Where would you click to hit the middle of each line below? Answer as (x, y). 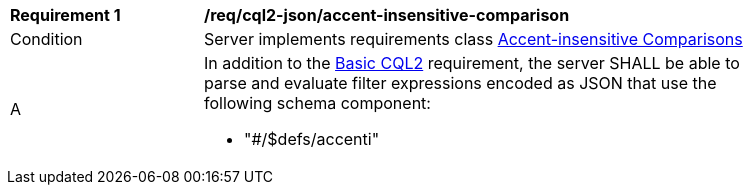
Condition (46, 39)
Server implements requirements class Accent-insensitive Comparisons (473, 39)
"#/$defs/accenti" (312, 139)
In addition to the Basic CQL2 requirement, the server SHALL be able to (472, 63)
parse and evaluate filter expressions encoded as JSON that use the (460, 83)
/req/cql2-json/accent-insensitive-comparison (387, 15)
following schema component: (317, 103)
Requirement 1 (65, 15)
